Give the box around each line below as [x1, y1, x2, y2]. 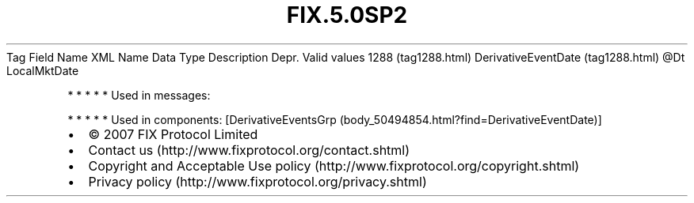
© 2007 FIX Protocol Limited [88, 126, 258, 142]
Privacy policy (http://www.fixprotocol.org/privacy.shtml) [88, 173, 427, 190]
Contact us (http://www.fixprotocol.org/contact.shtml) [88, 141, 410, 158]
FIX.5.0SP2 [286, 2, 408, 28]
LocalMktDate [6, 63, 79, 77]
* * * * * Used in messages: [67, 88, 211, 102]
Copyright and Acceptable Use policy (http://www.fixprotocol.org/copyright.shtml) [88, 157, 580, 174]
